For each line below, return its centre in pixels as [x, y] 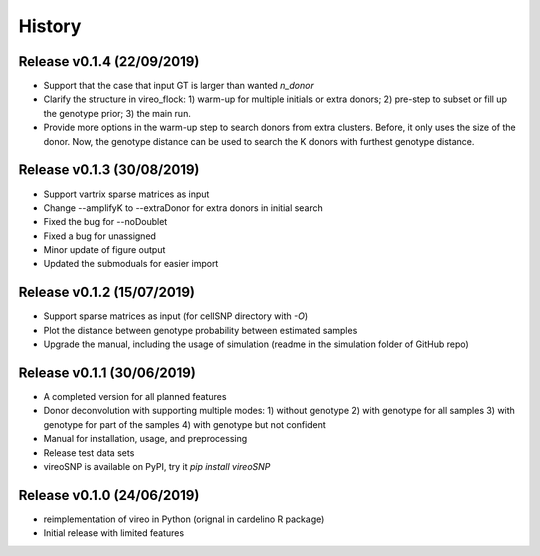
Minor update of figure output [104, 250]
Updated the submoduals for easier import [131, 264]
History [50, 26]
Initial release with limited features [114, 533]
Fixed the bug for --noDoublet [105, 222]
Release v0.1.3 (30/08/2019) [109, 170]
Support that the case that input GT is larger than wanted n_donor [178, 86]
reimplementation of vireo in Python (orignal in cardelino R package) [184, 519]
